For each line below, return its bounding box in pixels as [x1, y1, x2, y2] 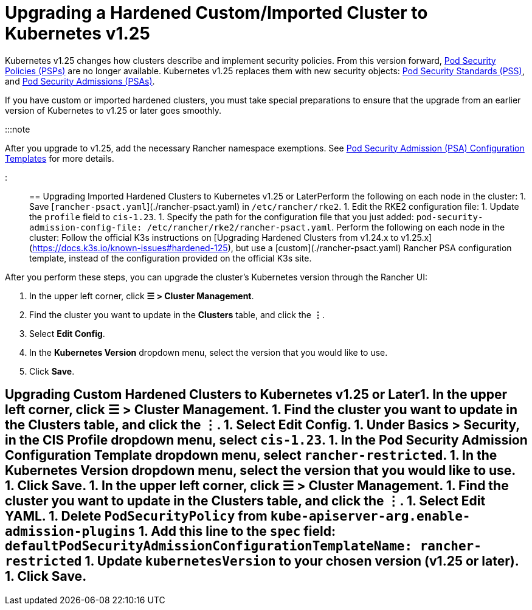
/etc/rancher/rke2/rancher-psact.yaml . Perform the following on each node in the [147, 221, 505, 232]
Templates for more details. [5, 153, 114, 164]
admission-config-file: [29, 222, 142, 232]
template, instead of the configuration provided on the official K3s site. [29, 252, 312, 263]
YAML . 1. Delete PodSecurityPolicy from [5, 508, 268, 524]
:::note [5, 123, 30, 134]
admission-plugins [5, 524, 136, 539]
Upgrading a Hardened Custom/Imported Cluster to [5, 2, 428, 23]
